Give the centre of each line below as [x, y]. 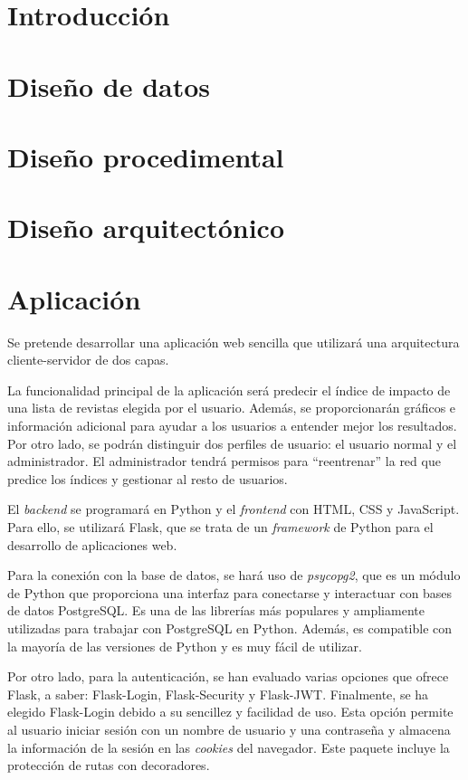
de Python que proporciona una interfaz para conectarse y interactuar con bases [230, 592]
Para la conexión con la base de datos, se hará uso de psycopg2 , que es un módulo [234, 575]
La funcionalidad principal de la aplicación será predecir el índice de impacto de [229, 390]
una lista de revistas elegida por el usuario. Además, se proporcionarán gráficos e [232, 408]
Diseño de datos [109, 86]
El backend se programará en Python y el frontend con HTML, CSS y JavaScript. [234, 509]
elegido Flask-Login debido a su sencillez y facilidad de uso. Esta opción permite [230, 712]
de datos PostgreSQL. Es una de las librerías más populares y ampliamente [216, 610]
